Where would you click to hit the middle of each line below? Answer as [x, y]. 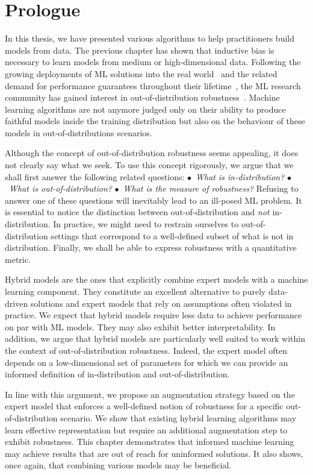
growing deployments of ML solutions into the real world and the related [141, 73]
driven [17, 303]
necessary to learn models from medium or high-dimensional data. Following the [153, 62]
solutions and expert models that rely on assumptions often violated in [161, 303]
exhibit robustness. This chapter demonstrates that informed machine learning [150, 442]
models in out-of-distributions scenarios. [79, 132]
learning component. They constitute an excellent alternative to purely [135, 291]
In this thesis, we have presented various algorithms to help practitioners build [150, 38]
